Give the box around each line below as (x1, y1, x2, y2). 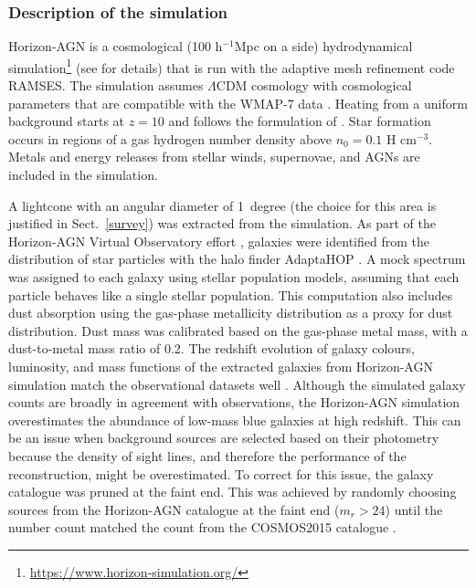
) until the (385, 499, 443, 519)
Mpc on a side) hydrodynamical (234, 37, 413, 56)
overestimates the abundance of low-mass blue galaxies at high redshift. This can (8, 410, 461, 429)
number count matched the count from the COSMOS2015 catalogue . (8, 518, 397, 537)
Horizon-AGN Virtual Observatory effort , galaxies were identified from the (8, 231, 429, 250)
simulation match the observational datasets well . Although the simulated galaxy (8, 374, 466, 394)
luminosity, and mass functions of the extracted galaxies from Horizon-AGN (8, 356, 433, 375)
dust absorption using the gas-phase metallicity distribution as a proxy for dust (8, 303, 453, 322)
